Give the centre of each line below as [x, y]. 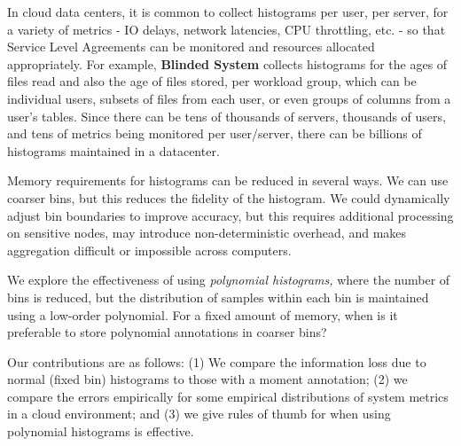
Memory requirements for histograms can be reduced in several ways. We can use [228, 180]
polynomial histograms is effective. [101, 431]
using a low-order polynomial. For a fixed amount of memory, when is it [203, 314]
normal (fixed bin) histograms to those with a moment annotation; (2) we [207, 379]
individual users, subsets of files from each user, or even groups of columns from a [229, 98]
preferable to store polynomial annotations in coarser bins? [167, 332]
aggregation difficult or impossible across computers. [149, 250]
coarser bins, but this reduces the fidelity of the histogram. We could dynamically [229, 197]
